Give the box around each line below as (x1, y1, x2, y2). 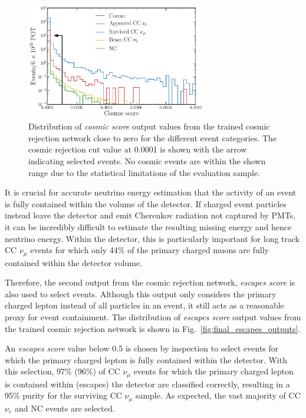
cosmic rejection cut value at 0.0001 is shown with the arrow (28, 143, 247, 155)
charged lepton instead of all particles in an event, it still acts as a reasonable (5, 299, 284, 311)
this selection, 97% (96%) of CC (5, 365, 120, 377)
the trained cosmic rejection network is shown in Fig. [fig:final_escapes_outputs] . (5, 322, 301, 334)
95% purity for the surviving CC (5, 389, 122, 402)
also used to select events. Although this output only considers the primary (5, 287, 277, 300)
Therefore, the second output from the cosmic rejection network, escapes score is (5, 276, 295, 288)
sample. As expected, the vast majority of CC (135, 389, 301, 402)
